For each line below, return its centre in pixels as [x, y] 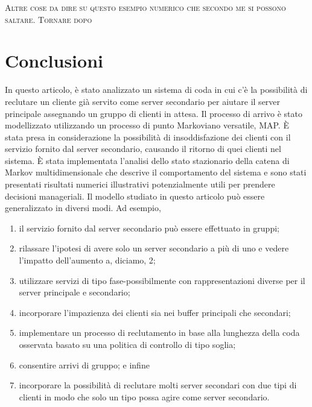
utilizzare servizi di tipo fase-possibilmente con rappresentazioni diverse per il [162, 280]
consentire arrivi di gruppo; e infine [84, 364]
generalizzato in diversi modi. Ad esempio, [83, 208]
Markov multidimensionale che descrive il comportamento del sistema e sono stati [156, 172]
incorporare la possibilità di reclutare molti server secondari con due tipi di [158, 385]
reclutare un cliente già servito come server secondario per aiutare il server [143, 101]
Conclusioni [54, 61]
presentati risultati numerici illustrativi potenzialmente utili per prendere [140, 184]
